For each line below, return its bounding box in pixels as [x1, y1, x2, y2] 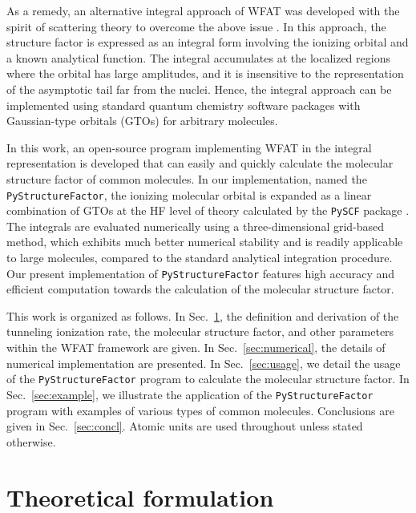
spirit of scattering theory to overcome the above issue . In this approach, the [6, 18, 386, 34]
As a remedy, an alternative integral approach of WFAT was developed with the [6, 2, 400, 18]
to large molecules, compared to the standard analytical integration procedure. [6, 249, 393, 266]
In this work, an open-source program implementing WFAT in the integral [6, 139, 372, 156]
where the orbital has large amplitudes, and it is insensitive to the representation [6, 65, 404, 82]
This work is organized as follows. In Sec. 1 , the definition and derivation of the [6, 307, 399, 324]
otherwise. [6, 433, 56, 450]
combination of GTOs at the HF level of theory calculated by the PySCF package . [6, 202, 410, 219]
